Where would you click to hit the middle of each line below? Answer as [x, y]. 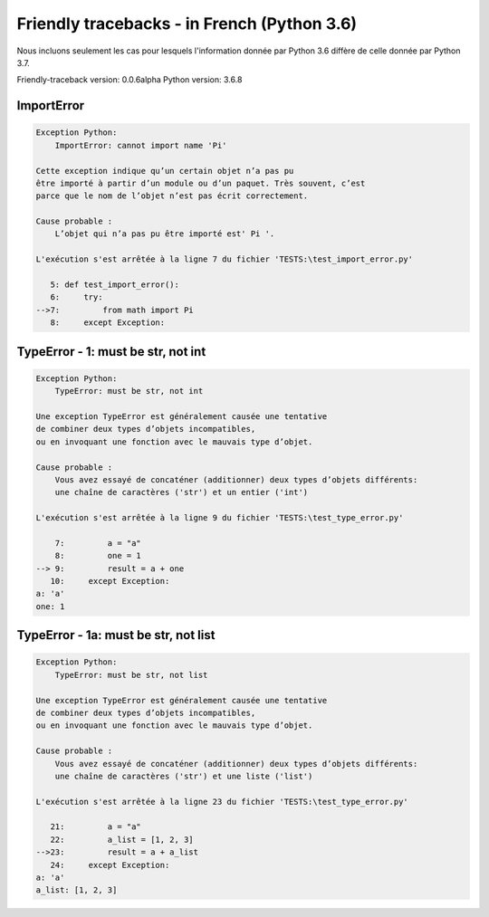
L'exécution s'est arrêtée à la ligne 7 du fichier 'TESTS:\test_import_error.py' [225, 259]
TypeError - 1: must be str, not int [111, 352]
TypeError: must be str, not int [129, 391]
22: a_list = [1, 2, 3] [122, 839]
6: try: [77, 297]
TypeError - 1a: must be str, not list [116, 635]
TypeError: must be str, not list [131, 675]
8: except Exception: [108, 323]
